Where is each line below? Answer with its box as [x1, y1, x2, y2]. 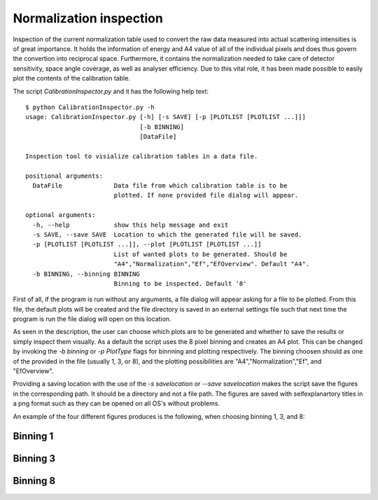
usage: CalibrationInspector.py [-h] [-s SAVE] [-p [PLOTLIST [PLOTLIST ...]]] [25, 113, 306, 121]
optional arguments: [25, 211, 96, 219]
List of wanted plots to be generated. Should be [113, 250, 288, 258]
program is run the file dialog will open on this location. [13, 315, 171, 324]
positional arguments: [25, 172, 104, 180]
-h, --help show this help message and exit [32, 221, 229, 229]
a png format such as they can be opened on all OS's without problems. [13, 399, 220, 408]
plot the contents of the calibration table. [13, 74, 131, 83]
